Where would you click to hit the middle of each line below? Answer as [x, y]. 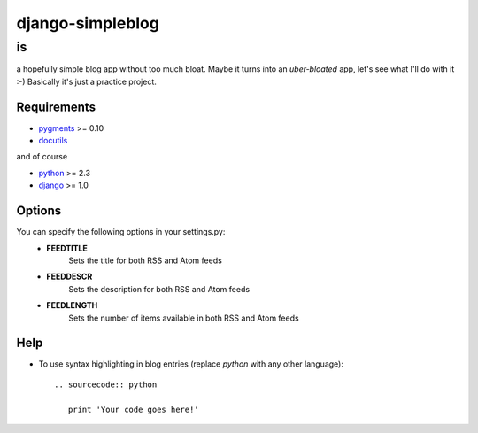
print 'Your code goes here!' [133, 409]
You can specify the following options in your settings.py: [121, 232]
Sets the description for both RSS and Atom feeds [159, 289]
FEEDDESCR [69, 277]
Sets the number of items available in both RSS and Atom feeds [184, 318]
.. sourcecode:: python [106, 384]
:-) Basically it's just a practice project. [86, 81]
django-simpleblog [88, 23]
